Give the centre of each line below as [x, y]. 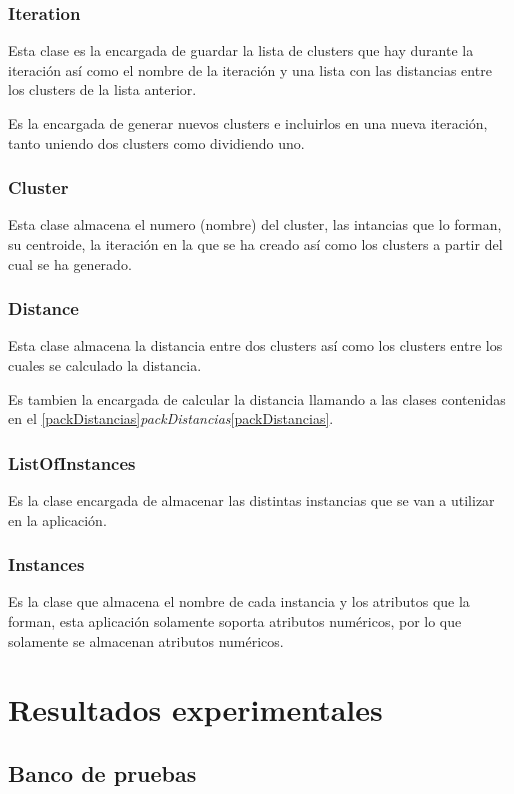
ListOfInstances [72, 462]
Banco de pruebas [102, 772]
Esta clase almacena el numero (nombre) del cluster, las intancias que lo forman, [255, 224]
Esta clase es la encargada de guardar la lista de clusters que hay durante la [241, 50]
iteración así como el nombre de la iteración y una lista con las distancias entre [250, 69]
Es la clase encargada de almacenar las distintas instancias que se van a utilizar [251, 500]
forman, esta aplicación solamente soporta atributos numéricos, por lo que [235, 621]
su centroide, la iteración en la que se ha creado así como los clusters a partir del [255, 244]
